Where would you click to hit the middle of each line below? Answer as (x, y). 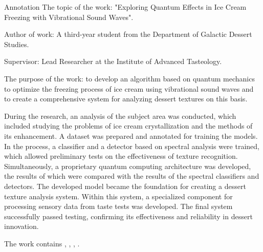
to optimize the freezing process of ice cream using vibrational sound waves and (129, 88)
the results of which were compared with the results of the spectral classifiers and (132, 176)
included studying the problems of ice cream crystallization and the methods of (128, 126)
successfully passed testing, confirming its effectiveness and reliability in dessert (128, 216)
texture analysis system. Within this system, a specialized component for (118, 196)
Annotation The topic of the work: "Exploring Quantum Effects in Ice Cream (125, 7)
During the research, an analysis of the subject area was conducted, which (120, 115)
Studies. (17, 44)
